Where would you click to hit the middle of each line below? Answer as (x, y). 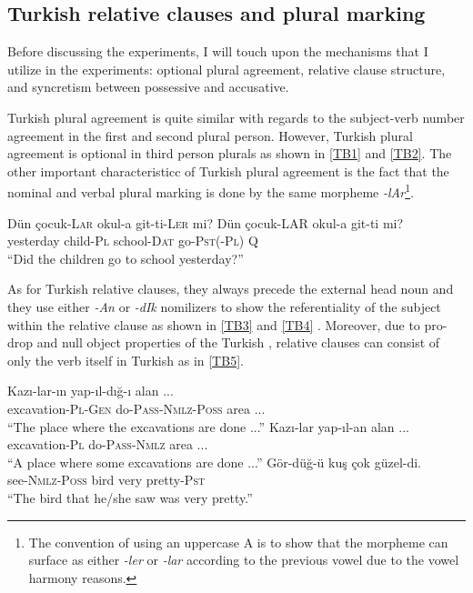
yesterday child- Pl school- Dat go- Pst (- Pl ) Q (133, 241)
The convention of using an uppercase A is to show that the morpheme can (238, 542)
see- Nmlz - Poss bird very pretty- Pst (106, 480)
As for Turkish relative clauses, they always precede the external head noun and (231, 289)
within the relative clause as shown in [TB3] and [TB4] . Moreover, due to (214, 324)
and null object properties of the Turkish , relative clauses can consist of (238, 342)
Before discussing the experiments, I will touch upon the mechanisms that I (218, 51)
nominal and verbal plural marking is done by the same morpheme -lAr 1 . (211, 191)
